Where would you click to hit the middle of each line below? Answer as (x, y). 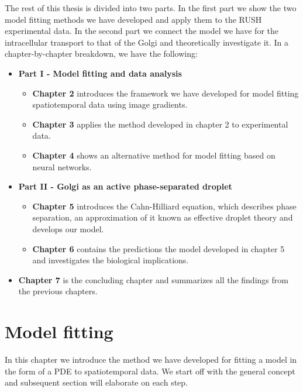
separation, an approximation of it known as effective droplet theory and (163, 217)
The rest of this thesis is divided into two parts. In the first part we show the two (151, 8)
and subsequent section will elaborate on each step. (96, 382)
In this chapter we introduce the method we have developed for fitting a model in (151, 359)
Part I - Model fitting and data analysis (100, 73)
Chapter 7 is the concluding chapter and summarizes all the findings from (153, 279)
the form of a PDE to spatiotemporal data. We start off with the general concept (150, 371)
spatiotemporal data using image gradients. (110, 104)
